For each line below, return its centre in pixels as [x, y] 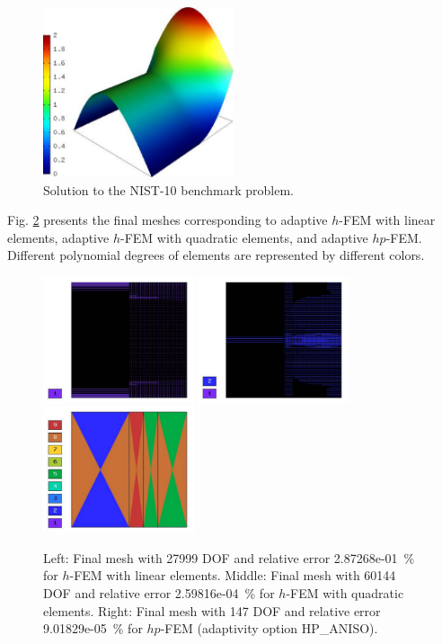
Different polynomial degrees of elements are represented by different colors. [216, 255]
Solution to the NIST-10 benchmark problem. [168, 189]
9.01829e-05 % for [93, 628]
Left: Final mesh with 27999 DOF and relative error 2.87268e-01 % [229, 557]
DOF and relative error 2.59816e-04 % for [159, 592]
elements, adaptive [58, 237]
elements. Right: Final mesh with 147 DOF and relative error [212, 610]
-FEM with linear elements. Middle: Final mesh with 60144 [233, 575]
